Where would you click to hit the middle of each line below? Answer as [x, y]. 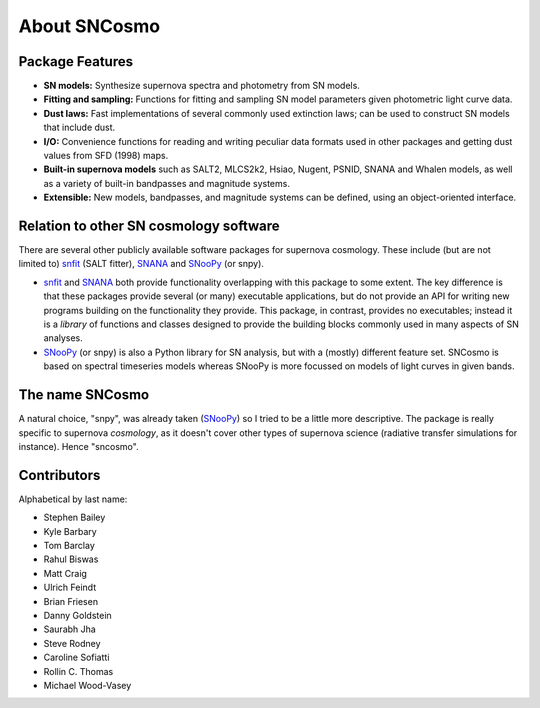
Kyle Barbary [70, 531]
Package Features [76, 61]
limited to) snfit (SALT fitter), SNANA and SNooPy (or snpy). [141, 264]
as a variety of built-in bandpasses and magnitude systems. [166, 183]
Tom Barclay [69, 545]
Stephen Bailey [74, 517]
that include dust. [79, 127]
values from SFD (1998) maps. [106, 156]
